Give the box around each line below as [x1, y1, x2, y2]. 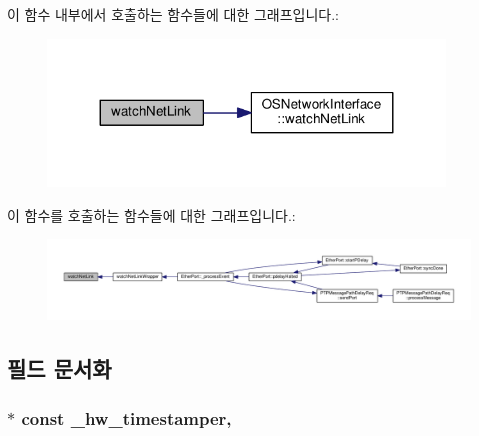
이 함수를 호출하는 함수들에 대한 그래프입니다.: [7, 204, 296, 225]
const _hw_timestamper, [21, 405, 232, 430]
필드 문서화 [7, 353, 112, 384]
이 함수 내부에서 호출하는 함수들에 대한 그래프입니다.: [7, 4, 339, 24]
